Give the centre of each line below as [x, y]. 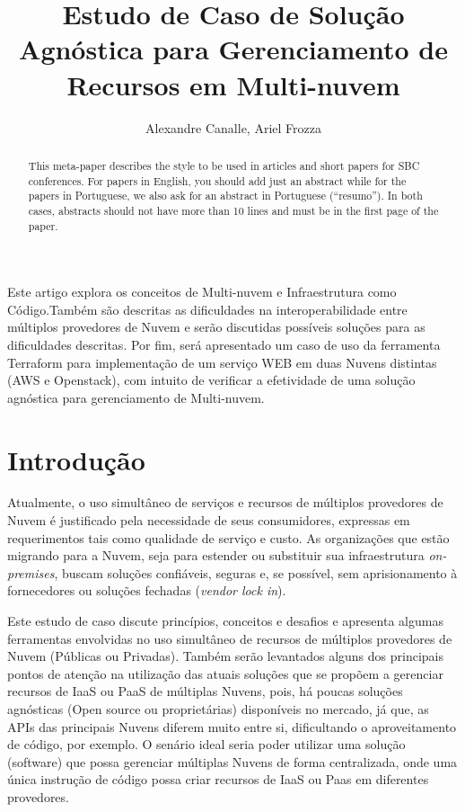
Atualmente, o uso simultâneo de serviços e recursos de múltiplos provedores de [225, 502]
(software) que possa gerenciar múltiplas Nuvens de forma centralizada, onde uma [232, 761]
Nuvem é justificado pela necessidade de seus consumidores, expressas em [209, 520]
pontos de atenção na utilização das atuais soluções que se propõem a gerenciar [225, 673]
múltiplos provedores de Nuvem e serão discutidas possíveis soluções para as [216, 327]
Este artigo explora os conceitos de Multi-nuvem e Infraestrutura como [202, 292]
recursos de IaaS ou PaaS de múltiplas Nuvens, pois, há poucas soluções [205, 691]
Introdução [76, 459]
